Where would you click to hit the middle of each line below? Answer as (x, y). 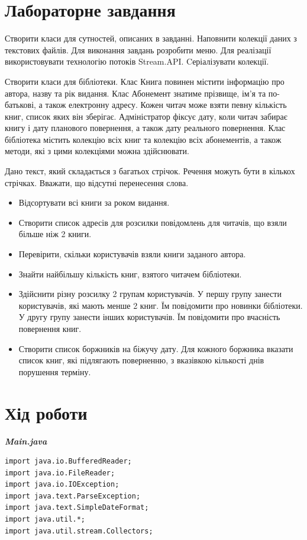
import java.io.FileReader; (60, 473)
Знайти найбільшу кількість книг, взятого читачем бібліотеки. (130, 274)
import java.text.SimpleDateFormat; (77, 508)
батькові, (20, 105)
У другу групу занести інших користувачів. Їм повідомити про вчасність (149, 317)
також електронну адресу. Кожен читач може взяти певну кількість (166, 105)
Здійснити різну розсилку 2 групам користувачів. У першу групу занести (150, 294)
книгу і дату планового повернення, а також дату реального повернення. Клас (145, 128)
